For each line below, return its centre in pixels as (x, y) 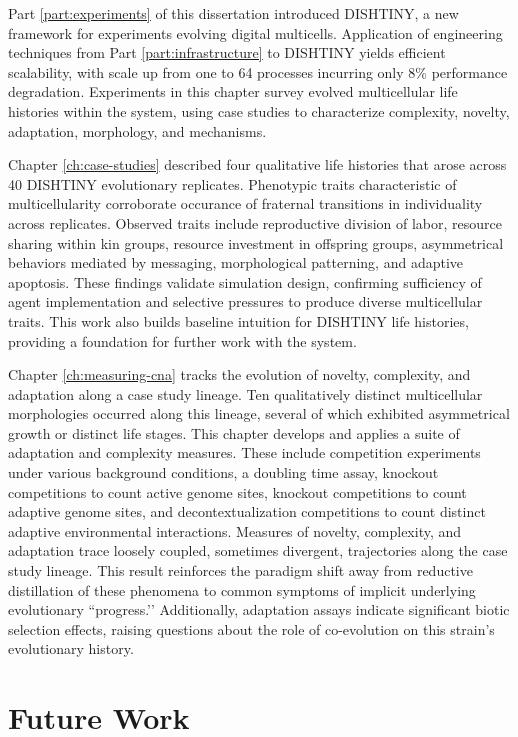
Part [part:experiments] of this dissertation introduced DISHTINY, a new (233, 13)
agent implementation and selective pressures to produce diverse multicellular (245, 301)
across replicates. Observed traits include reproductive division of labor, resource (255, 222)
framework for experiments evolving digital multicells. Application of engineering (255, 32)
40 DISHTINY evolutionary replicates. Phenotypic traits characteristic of (232, 183)
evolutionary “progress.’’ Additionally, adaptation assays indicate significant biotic (259, 609)
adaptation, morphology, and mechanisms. (137, 130)
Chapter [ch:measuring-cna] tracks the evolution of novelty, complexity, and (239, 374)
